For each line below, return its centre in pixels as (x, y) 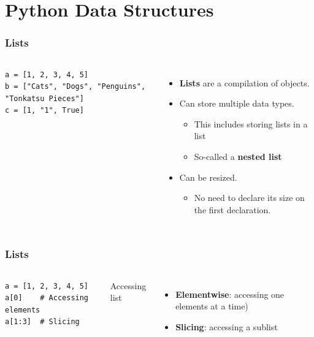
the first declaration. (232, 209)
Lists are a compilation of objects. (244, 82)
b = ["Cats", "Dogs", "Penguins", (75, 87)
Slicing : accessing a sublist (227, 326)
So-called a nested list (238, 156)
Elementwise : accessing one (230, 294)
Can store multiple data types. (237, 103)
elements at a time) (212, 306)
